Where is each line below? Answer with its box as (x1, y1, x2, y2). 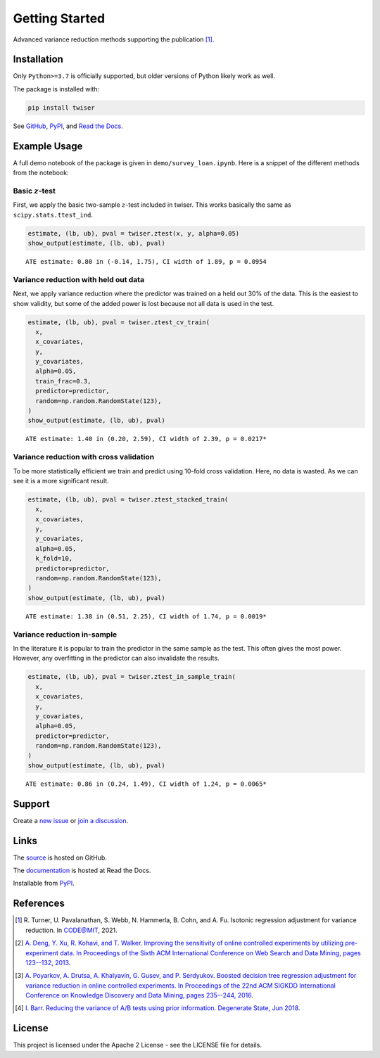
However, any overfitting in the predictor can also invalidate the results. (13, 654, 220, 663)
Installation (13, 53, 63, 65)
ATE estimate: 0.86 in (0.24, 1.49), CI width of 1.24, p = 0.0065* (25, 779, 267, 788)
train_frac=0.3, (35, 377, 91, 385)
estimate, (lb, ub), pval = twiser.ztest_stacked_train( (27, 495, 229, 503)
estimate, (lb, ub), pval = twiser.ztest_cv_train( (27, 318, 210, 326)
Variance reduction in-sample (13, 630, 118, 639)
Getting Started (13, 11, 106, 26)
